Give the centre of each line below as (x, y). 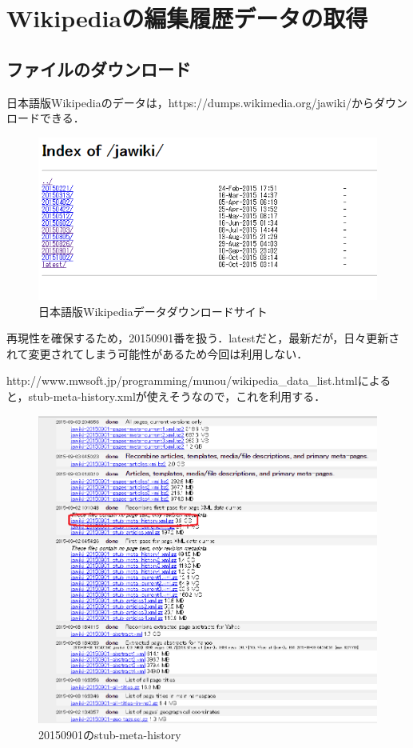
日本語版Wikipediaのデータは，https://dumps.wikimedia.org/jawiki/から (190, 102)
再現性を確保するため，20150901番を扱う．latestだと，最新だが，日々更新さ (203, 338)
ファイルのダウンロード (99, 68)
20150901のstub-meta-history (110, 735)
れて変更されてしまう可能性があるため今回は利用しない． (157, 353)
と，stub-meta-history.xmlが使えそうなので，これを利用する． (166, 396)
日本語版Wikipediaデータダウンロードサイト (153, 311)
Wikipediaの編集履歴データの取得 (187, 18)
